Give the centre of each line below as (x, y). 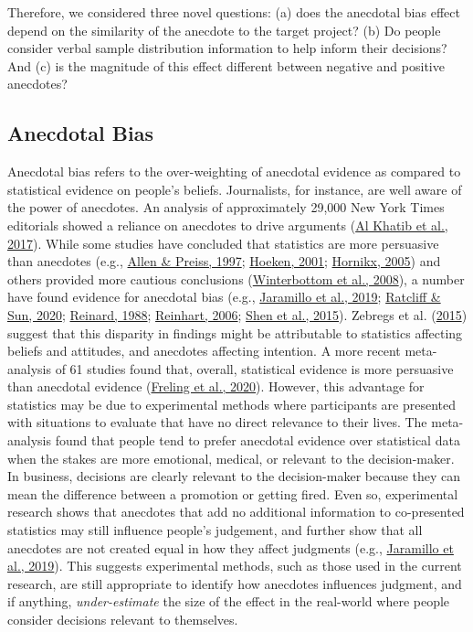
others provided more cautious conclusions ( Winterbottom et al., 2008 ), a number (236, 279)
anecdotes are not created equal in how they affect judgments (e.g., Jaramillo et (231, 547)
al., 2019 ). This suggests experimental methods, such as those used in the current (235, 566)
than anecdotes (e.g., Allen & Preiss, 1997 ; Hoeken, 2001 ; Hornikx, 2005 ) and (224, 261)
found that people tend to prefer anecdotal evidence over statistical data (258, 440)
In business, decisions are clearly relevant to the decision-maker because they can (234, 476)
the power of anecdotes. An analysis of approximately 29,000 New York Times (226, 207)
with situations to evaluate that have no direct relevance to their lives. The (217, 422)
